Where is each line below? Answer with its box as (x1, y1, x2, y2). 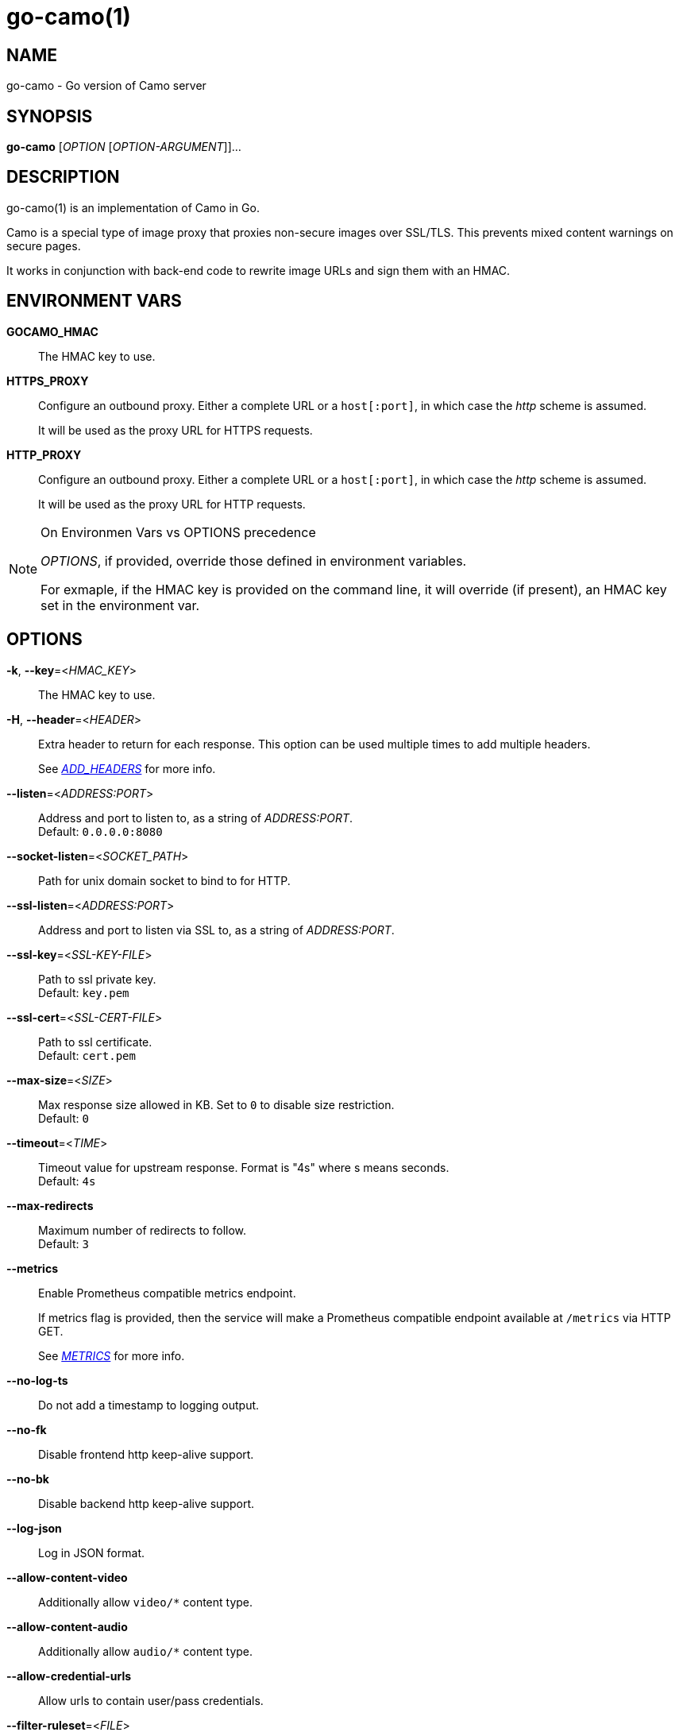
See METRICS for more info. (38, 1348, 185, 1363)
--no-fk (6, 1422, 47, 1436)
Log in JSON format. (38, 1545, 145, 1560)
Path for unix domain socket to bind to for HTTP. (38, 873, 291, 887)
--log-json (6, 1521, 62, 1535)
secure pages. (6, 238, 81, 253)
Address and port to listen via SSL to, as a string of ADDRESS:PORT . (38, 922, 395, 937)
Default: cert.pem (38, 1048, 136, 1062)
